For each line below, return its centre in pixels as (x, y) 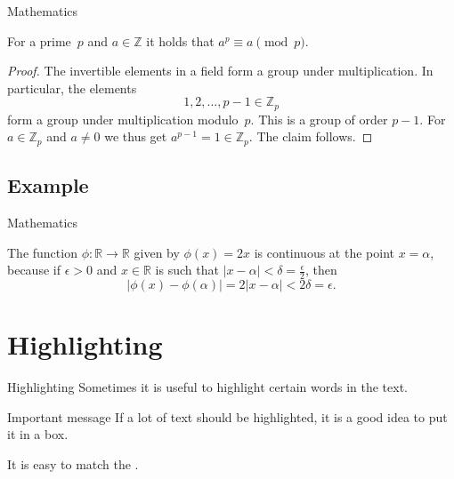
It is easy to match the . (73, 464)
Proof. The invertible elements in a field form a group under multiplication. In (220, 71)
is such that (187, 270)
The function (42, 252)
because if (34, 270)
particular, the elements (72, 88)
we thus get (136, 136)
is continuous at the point (324, 252)
